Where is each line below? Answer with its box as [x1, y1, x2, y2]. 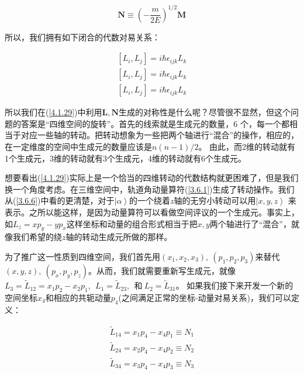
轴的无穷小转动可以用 [174, 194, 256, 207]
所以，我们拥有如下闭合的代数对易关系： [5, 30, 160, 43]
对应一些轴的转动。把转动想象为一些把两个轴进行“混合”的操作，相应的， [20, 129, 299, 141]
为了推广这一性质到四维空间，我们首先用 [5, 250, 160, 262]
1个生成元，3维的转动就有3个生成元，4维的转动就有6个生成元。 [5, 152, 246, 164]
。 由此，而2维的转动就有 [198, 140, 296, 152]
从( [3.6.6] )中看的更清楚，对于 [5, 194, 115, 207]
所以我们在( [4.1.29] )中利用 [5, 106, 102, 118]
